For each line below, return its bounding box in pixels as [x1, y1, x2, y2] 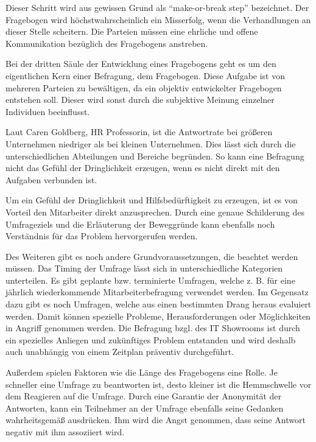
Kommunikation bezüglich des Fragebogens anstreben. [5, 37, 208, 49]
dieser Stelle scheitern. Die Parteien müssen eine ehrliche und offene [5, 25, 258, 38]
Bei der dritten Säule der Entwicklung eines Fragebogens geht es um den [5, 57, 276, 70]
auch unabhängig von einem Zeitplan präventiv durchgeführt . [5, 345, 234, 358]
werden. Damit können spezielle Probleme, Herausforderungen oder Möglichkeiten [5, 309, 311, 322]
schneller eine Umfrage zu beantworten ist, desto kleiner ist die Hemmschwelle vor [5, 377, 312, 390]
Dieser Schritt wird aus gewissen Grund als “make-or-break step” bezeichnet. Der [5, 1, 309, 13]
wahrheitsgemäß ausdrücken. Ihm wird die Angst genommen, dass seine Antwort [5, 413, 306, 426]
